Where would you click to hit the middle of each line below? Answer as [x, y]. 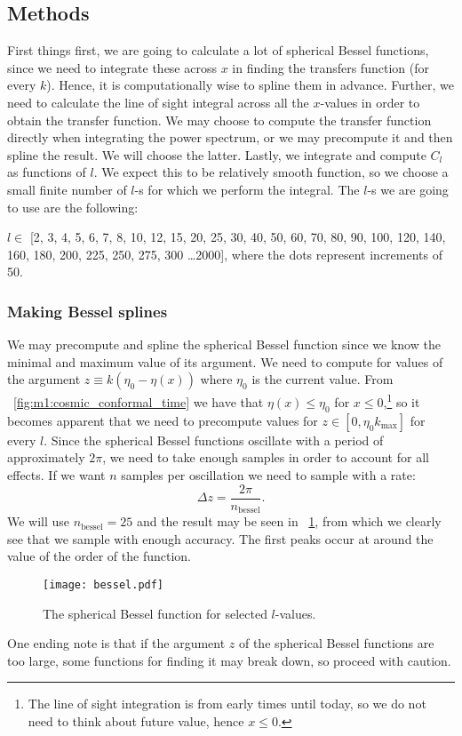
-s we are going [408, 189]
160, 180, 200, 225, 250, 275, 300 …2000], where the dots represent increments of [225, 254]
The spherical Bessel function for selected [155, 613]
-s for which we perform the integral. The [247, 189]
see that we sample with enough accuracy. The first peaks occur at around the [220, 538]
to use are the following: [73, 207]
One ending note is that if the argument [116, 643]
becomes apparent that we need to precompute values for [163, 420]
